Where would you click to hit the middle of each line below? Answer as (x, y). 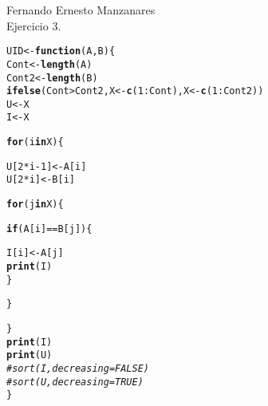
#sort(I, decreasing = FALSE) (78, 369)
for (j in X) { (35, 205)
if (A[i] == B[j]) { (49, 229)
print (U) (30, 355)
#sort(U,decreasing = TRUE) (75, 382)
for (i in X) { (35, 142)
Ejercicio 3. (34, 25)
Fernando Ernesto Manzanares (81, 10)
